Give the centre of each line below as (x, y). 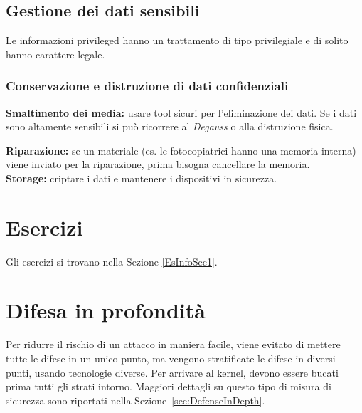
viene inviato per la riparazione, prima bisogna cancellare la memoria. (158, 164)
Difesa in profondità (106, 310)
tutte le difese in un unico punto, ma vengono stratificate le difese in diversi (171, 359)
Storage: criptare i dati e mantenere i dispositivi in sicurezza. (142, 178)
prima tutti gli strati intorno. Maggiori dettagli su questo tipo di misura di (169, 386)
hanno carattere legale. (55, 54)
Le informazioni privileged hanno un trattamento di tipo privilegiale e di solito (177, 40)
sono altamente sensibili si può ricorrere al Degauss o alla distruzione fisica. (170, 126)
